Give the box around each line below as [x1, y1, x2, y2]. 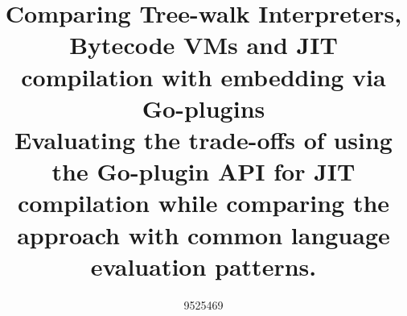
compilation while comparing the [17, 186, 390, 219]
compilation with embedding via [21, 60, 386, 93]
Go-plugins [142, 91, 265, 124]
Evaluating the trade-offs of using [14, 123, 393, 156]
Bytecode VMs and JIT [69, 28, 338, 61]
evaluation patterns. [90, 249, 317, 282]
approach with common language [17, 218, 390, 251]
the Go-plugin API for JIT [51, 155, 356, 188]
